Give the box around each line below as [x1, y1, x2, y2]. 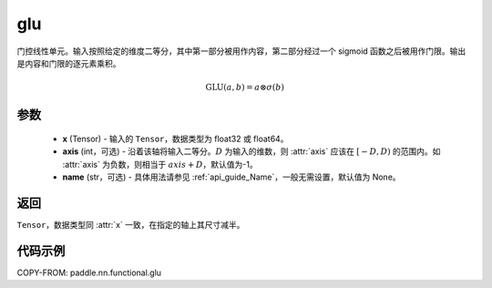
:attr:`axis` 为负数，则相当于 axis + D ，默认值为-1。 [62, 159, 259, 170]
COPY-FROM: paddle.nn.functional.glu [16, 267, 162, 278]
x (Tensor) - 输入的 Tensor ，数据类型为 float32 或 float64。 [62, 133, 289, 144]
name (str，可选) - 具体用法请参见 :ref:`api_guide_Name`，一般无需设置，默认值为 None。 [62, 171, 401, 182]
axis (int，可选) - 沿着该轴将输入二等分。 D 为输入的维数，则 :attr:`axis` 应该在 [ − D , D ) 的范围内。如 [62, 146, 441, 157]
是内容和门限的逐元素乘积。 [16, 57, 121, 68]
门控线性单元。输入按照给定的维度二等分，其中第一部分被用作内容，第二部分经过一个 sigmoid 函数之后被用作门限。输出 [16, 46, 466, 57]
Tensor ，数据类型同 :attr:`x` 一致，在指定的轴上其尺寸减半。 [16, 219, 245, 230]
